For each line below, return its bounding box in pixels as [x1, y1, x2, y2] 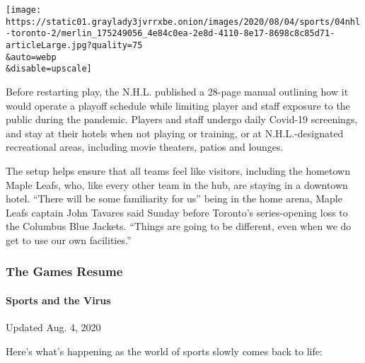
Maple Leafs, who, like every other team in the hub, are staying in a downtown [6, 177, 348, 192]
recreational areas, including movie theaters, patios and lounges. [6, 139, 284, 154]
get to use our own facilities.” [6, 232, 132, 247]
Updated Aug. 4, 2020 [6, 320, 101, 335]
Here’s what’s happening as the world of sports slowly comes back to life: [6, 343, 323, 358]
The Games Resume [6, 263, 123, 280]
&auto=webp [6, 52, 57, 62]
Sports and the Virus [6, 292, 111, 307]
